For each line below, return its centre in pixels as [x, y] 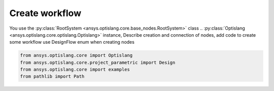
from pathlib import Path [52, 76]
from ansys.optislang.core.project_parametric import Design [98, 62]
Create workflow [45, 13]
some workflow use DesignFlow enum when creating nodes [72, 42]
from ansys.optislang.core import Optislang [76, 56]
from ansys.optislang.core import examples [75, 70]
